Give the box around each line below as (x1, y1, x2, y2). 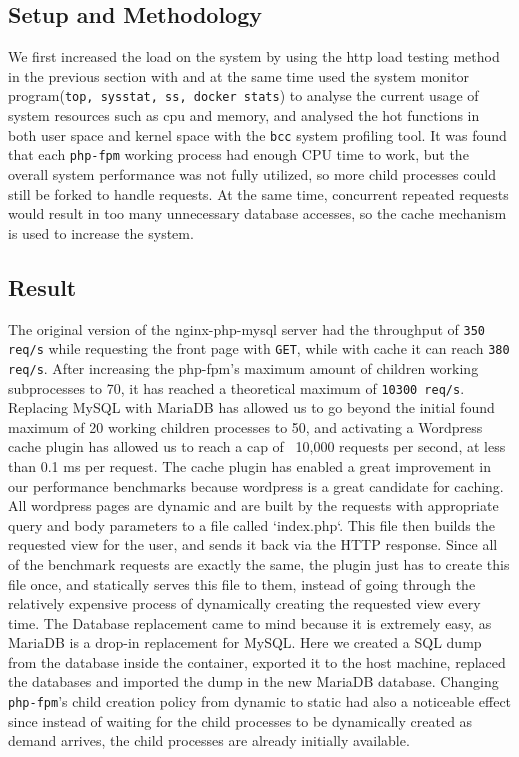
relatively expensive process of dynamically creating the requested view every (8, 593, 481, 614)
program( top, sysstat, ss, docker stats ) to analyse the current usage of (8, 85, 479, 106)
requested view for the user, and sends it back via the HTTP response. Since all (8, 534, 498, 555)
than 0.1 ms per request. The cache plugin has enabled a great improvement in (8, 455, 491, 476)
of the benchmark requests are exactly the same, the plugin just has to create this (8, 553, 510, 574)
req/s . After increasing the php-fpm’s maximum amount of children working (8, 357, 479, 378)
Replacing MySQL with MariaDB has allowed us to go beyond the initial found (8, 397, 495, 418)
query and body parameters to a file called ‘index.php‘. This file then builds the (8, 514, 495, 535)
